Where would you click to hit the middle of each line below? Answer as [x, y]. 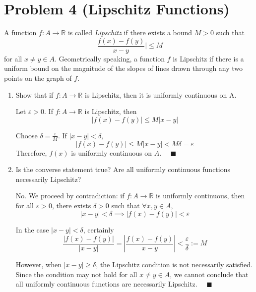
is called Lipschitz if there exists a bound [130, 32]
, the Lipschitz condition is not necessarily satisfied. [174, 264]
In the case [32, 229]
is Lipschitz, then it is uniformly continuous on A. [160, 94]
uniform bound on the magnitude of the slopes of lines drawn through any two [124, 68]
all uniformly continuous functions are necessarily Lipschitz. [106, 284]
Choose [27, 135]
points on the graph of [38, 78]
